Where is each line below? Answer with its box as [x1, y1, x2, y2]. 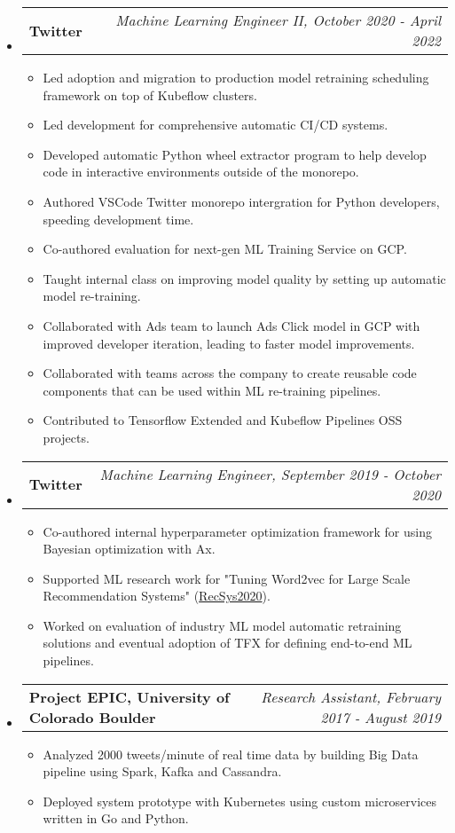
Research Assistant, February [261, 686, 441, 707]
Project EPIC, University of [28, 686, 230, 707]
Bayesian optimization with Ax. [43, 539, 216, 558]
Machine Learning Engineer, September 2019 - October [99, 463, 441, 484]
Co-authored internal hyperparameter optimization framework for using [43, 522, 432, 540]
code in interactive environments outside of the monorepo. [43, 162, 359, 181]
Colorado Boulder [28, 706, 156, 727]
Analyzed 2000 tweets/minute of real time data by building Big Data [43, 744, 419, 763]
